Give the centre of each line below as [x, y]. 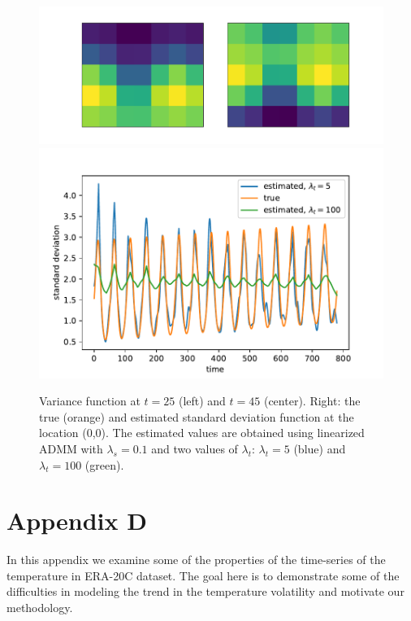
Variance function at [90, 401]
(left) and [202, 401]
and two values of [195, 448]
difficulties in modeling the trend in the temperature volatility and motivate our [205, 591]
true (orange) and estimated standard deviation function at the [197, 416]
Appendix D [77, 520]
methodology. [40, 608]
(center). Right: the [312, 401]
